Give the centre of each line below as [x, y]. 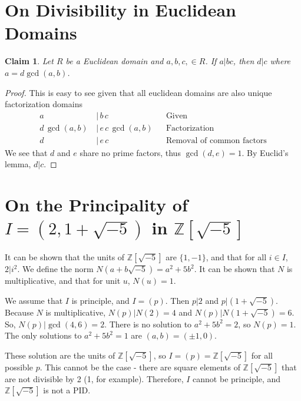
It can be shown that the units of [65, 257]
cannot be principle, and [237, 378]
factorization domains [44, 104]
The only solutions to [43, 335]
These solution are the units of [60, 355]
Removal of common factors [216, 140]
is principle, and [100, 300]
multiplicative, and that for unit [63, 281]
